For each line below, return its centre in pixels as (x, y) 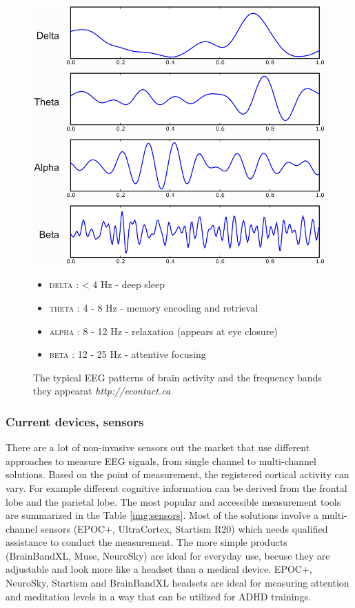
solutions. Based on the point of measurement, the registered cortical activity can (177, 474)
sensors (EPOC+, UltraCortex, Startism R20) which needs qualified (184, 528)
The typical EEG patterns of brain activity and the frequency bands (177, 377)
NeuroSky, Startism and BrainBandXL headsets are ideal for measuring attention (177, 583)
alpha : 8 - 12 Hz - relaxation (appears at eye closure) (163, 331)
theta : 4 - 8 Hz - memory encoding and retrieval (154, 307)
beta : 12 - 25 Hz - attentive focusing (128, 354)
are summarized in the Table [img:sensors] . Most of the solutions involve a (162, 515)
